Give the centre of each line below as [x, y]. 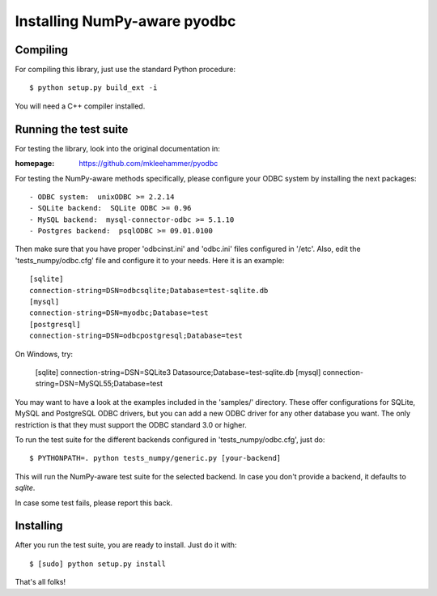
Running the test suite [72, 129]
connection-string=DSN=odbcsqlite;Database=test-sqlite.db [149, 290]
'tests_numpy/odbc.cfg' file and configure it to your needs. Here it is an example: [150, 260]
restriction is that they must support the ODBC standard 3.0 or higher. [131, 424]
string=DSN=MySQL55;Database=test [99, 384]
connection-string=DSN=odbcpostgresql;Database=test [136, 336]
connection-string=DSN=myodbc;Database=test [119, 313]
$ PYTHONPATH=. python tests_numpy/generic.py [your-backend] [155, 458]
